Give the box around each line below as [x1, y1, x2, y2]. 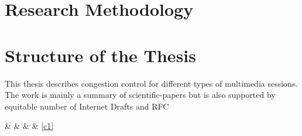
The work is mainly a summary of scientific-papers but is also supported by [5, 89, 276, 101]
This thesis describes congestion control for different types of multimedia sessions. [5, 77, 298, 89]
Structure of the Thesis [5, 43, 196, 67]
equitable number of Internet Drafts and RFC [5, 100, 169, 112]
